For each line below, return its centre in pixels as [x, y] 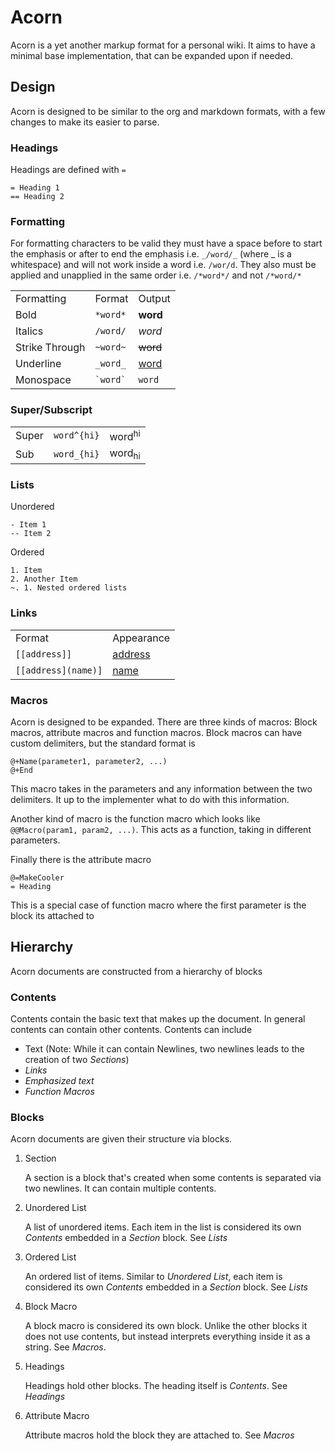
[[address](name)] [59, 670]
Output [154, 299]
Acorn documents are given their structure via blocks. [121, 1139]
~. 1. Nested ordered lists [69, 588]
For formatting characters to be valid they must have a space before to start [166, 243]
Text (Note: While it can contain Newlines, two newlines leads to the [164, 1049]
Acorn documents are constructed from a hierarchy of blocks [136, 971]
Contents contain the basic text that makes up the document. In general [158, 1019]
